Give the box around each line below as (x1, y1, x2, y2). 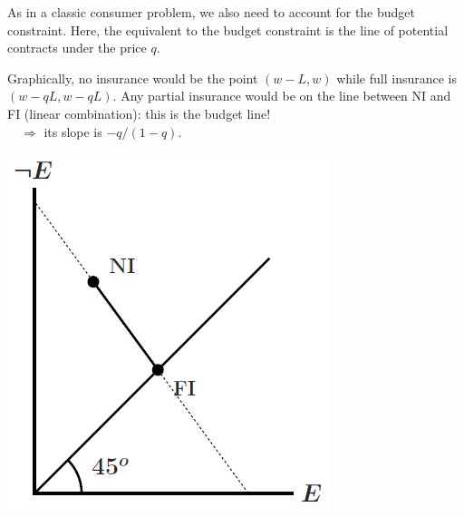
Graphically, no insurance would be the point (7, 68, 258, 87)
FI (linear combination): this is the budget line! (7, 103, 271, 122)
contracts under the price (7, 38, 147, 57)
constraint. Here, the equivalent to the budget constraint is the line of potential (7, 20, 449, 39)
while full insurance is (336, 68, 457, 87)
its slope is (43, 122, 102, 141)
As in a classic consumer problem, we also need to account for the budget (7, 3, 416, 21)
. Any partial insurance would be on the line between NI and (112, 86, 451, 105)
